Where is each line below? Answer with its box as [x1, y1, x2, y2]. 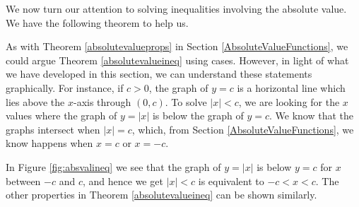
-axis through [73, 94, 131, 109]
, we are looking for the [238, 94, 340, 109]
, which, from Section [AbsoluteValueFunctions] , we [131, 122, 354, 136]
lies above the [6, 94, 65, 109]
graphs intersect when [6, 122, 100, 136]
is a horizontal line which [237, 80, 346, 95]
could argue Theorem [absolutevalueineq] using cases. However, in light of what [6, 52, 349, 67]
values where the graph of [6, 108, 117, 123]
